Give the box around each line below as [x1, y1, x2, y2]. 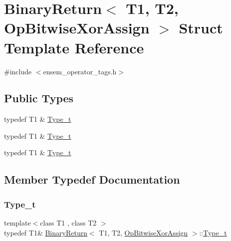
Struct [179, 17, 223, 38]
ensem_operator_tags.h [43, 66, 117, 76]
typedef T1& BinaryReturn [4, 227, 87, 238]
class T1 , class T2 [40, 218, 97, 228]
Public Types [4, 90, 74, 106]
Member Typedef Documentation [4, 172, 180, 187]
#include [4, 66, 32, 76]
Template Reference [4, 37, 144, 57]
